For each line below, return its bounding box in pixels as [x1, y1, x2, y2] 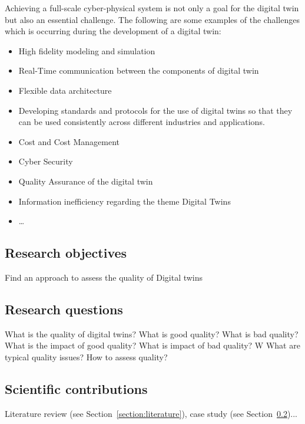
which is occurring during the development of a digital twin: [5, 25, 221, 37]
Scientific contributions [5, 379, 148, 397]
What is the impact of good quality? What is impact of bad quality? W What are [5, 339, 300, 351]
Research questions [5, 300, 123, 318]
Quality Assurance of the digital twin [18, 175, 153, 187]
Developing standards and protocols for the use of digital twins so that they [18, 104, 293, 116]
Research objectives [5, 244, 127, 262]
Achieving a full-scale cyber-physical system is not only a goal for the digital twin [5, 2, 299, 14]
